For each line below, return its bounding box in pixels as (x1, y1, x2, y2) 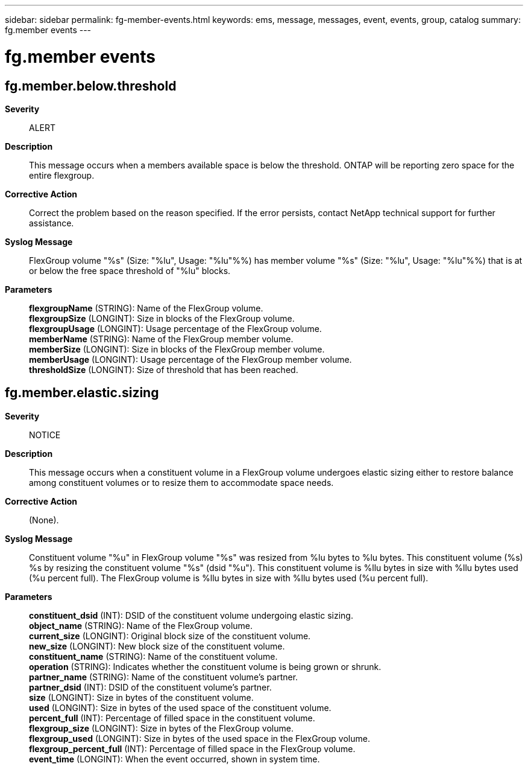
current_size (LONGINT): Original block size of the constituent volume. (29, 630, 311, 641)
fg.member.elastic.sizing (5, 385, 159, 401)
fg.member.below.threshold (5, 78, 177, 94)
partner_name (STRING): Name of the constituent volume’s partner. (29, 671, 298, 682)
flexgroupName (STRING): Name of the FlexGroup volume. (29, 302, 263, 313)
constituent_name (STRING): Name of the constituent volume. (29, 651, 278, 662)
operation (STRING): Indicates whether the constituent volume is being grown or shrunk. (29, 661, 382, 672)
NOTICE (29, 429, 61, 440)
